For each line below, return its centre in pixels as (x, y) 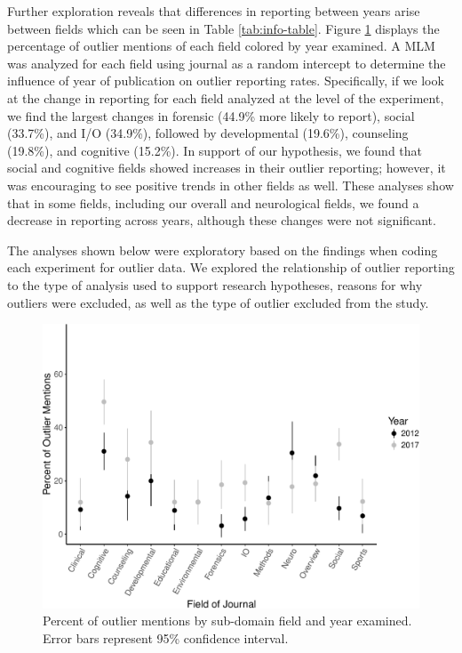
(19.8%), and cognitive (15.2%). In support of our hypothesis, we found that (215, 150)
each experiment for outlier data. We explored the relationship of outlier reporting (231, 267)
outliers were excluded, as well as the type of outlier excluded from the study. (218, 302)
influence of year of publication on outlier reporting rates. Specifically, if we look (226, 81)
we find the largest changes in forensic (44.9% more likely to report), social (211, 115)
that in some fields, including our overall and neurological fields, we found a (213, 202)
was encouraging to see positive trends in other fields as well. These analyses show (231, 185)
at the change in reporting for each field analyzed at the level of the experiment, (226, 97)
